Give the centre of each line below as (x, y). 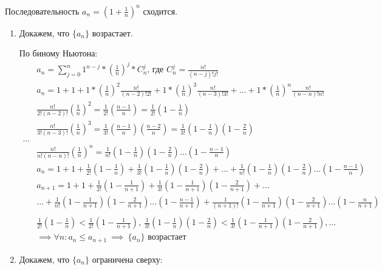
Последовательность (42, 11)
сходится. (160, 11)
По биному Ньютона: (58, 53)
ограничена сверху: (127, 259)
